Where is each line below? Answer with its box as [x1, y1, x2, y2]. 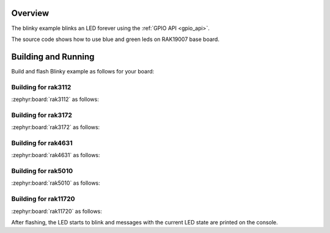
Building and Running [11, 51, 95, 62]
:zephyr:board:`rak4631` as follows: [11, 152, 100, 159]
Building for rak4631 [11, 138, 73, 147]
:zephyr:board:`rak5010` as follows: [11, 179, 100, 187]
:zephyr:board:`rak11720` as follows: [11, 207, 102, 215]
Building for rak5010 [11, 167, 73, 175]
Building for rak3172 [11, 111, 73, 119]
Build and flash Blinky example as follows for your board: [11, 67, 155, 75]
